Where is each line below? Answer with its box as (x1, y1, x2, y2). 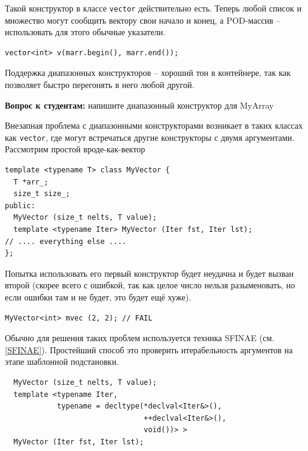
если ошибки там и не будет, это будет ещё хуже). (5, 291, 192, 303)
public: (5, 201, 36, 210)
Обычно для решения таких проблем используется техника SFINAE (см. (5, 331, 275, 344)
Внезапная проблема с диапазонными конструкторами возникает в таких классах (5, 119, 303, 132)
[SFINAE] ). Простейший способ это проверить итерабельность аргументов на (5, 343, 293, 356)
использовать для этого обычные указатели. (5, 25, 166, 38)
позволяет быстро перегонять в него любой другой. (5, 78, 195, 91)
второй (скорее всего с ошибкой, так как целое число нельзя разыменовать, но (5, 279, 295, 291)
